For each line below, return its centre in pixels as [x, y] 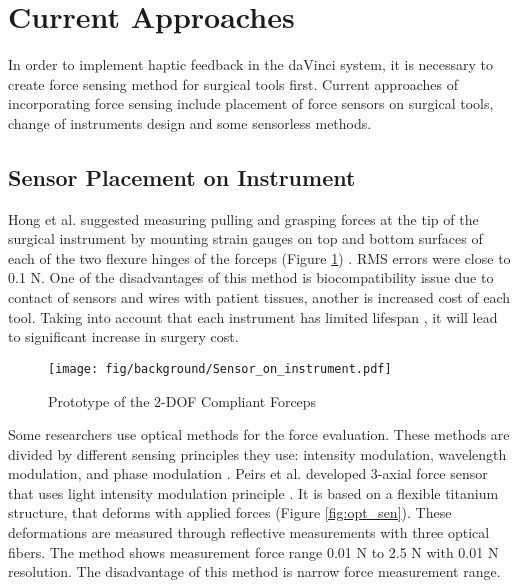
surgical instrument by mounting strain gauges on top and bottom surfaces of [245, 238]
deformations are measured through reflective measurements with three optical [249, 532]
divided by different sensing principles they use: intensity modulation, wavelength [257, 453]
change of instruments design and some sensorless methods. [190, 122]
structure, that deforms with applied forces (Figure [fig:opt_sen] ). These [230, 512]
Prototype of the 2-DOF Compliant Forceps [182, 400]
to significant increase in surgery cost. [123, 336]
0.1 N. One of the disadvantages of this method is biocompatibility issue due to [251, 277]
